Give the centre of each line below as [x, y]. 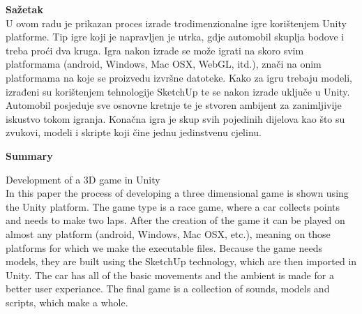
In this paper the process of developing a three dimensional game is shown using [177, 193]
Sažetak [24, 9]
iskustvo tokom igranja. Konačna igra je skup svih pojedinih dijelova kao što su [175, 118]
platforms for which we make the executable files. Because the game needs [164, 247]
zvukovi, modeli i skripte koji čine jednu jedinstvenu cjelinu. [134, 132]
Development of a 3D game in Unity [83, 179]
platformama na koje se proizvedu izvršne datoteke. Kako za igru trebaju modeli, [179, 77]
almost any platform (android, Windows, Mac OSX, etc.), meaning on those [168, 233]
